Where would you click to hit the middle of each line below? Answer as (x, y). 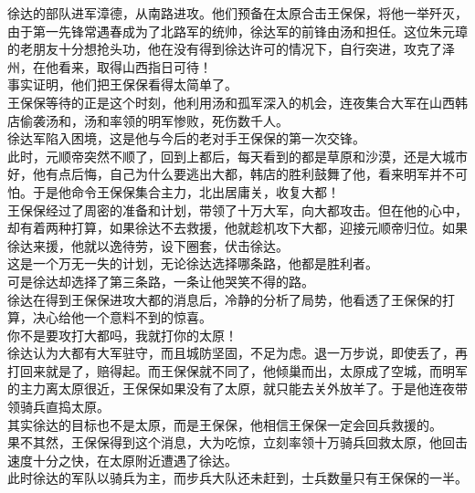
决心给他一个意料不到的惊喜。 (122, 317)
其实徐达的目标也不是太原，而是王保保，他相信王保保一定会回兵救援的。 (225, 424)
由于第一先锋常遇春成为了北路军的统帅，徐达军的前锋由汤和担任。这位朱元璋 (237, 31)
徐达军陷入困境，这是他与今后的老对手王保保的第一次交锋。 (186, 138)
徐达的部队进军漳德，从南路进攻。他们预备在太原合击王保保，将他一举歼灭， (237, 13)
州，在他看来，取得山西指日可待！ (110, 66)
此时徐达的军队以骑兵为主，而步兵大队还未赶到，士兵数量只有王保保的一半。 (237, 478)
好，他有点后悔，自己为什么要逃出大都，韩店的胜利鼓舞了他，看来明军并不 (231, 174)
